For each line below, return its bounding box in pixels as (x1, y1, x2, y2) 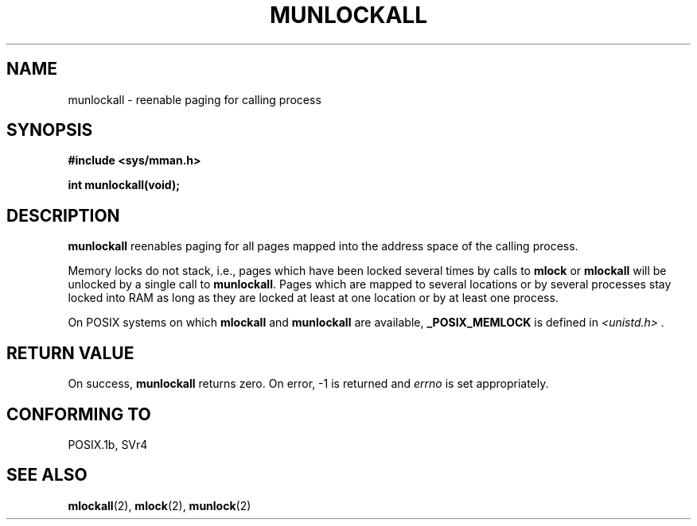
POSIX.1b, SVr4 (68, 437, 148, 451)
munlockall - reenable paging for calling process (68, 92, 321, 106)
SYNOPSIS (6, 120, 93, 141)
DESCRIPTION (6, 205, 120, 226)
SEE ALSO (6, 465, 88, 485)
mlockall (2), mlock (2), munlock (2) (68, 498, 251, 512)
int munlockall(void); (68, 178, 180, 192)
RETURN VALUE (6, 342, 134, 363)
